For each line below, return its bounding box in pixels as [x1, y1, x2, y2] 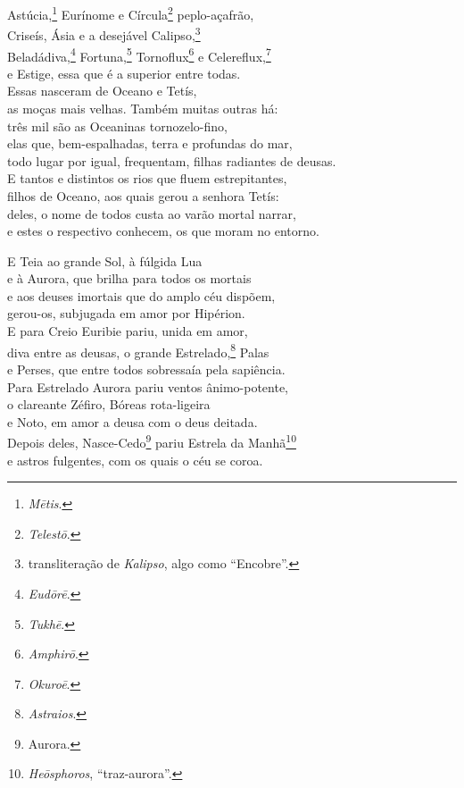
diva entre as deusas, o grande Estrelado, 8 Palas [7, 340, 269, 361]
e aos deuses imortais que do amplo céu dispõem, [7, 286, 276, 305]
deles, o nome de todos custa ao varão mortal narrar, [7, 204, 296, 222]
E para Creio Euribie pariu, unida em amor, [7, 322, 248, 340]
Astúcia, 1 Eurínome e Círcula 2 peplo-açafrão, [7, 3, 254, 23]
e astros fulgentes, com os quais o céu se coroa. [7, 450, 263, 469]
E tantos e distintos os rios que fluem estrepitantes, [7, 169, 287, 188]
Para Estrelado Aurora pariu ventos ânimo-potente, [7, 377, 288, 396]
